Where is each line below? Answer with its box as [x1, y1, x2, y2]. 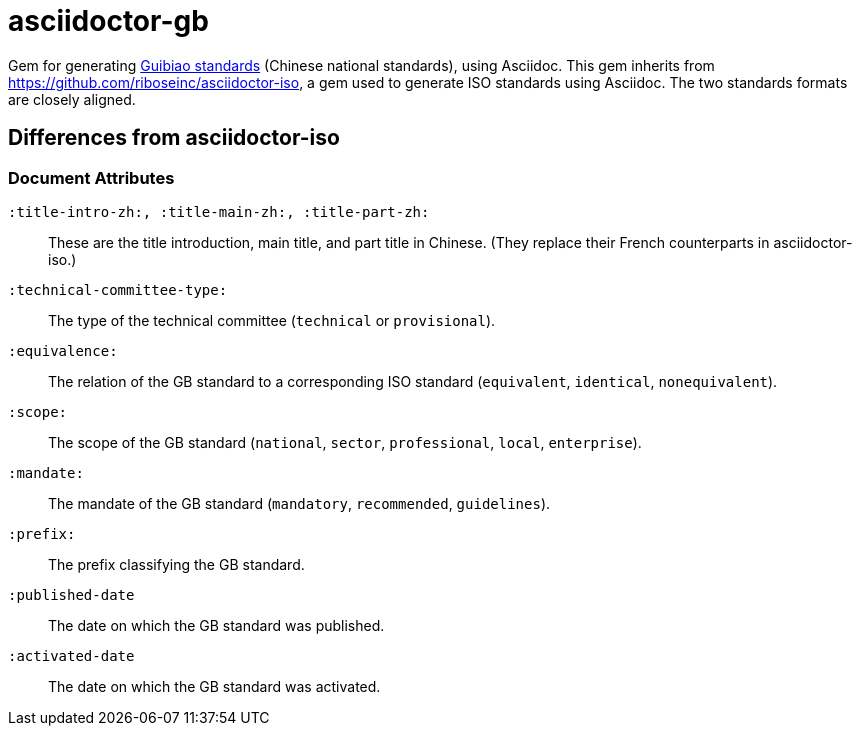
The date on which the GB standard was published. [48, 616, 385, 634]
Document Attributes [8, 167, 175, 188]
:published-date [8, 586, 135, 603]
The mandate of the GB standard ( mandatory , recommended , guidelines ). [48, 494, 551, 512]
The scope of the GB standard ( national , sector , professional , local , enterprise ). [48, 433, 642, 451]
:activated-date [8, 647, 135, 664]
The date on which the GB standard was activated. [48, 677, 381, 695]
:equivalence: [8, 342, 118, 359]
